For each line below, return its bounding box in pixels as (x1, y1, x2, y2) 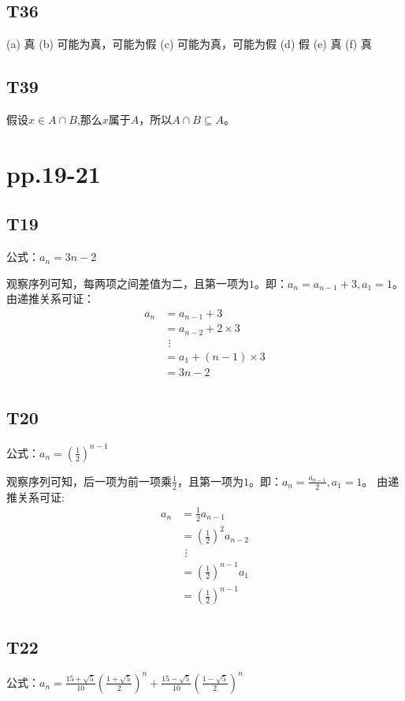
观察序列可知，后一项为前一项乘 (6, 472, 172, 489)
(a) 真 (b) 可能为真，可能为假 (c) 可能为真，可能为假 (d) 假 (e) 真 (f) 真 (6, 35, 372, 52)
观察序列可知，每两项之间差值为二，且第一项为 (6, 274, 249, 291)
